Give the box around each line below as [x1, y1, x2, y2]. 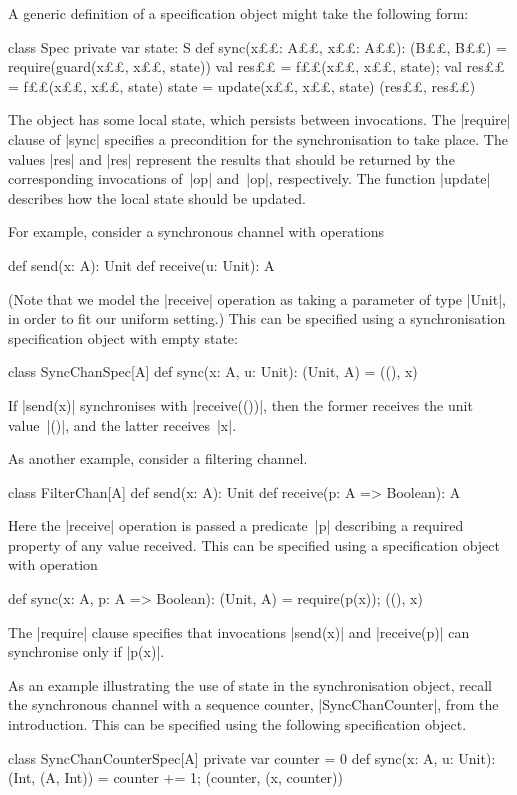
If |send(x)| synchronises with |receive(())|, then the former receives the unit [8, 394, 473, 415]
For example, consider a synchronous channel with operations [8, 221, 384, 242]
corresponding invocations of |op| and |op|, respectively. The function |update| [8, 168, 491, 189]
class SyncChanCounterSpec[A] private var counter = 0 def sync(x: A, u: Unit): [8, 747, 496, 768]
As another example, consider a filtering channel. [8, 448, 308, 469]
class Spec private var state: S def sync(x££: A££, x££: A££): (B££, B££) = [8, 36, 507, 57]
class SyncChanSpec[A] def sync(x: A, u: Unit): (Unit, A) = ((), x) [8, 361, 418, 382]
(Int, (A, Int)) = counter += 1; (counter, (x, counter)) [8, 767, 343, 788]
